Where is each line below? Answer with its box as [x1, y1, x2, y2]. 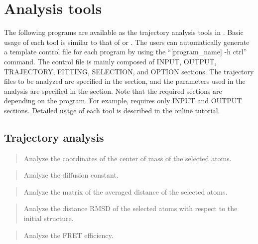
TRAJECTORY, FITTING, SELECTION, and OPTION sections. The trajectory [4, 66, 254, 76]
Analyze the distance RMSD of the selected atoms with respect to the [23, 203, 238, 214]
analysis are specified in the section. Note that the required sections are [4, 85, 222, 96]
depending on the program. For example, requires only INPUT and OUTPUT [4, 95, 242, 106]
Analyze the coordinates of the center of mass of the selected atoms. [23, 153, 232, 163]
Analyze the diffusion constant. [23, 170, 119, 180]
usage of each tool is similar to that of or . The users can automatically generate [4, 36, 250, 47]
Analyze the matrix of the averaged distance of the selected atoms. [23, 186, 228, 197]
